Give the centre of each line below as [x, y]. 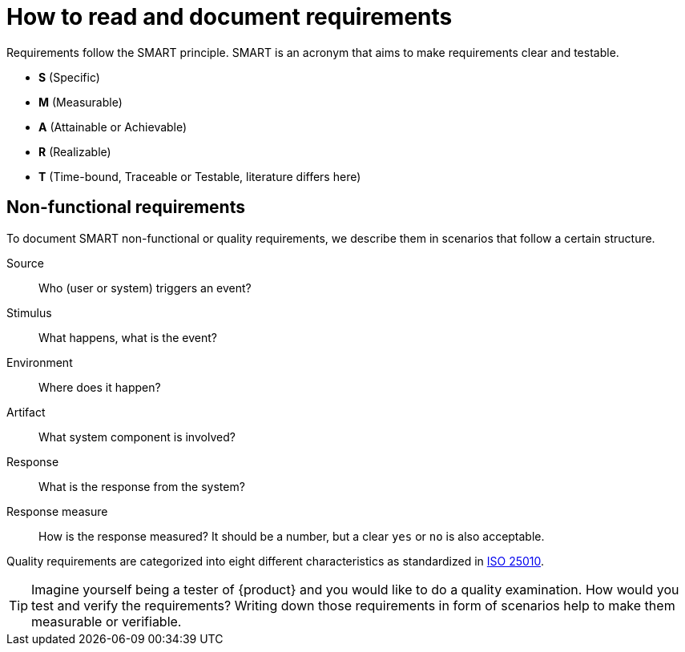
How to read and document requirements [230, 17]
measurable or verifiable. [107, 621]
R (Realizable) [75, 151]
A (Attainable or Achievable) [113, 127]
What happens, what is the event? [128, 337]
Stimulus [29, 312]
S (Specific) [69, 77]
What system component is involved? [137, 437]
